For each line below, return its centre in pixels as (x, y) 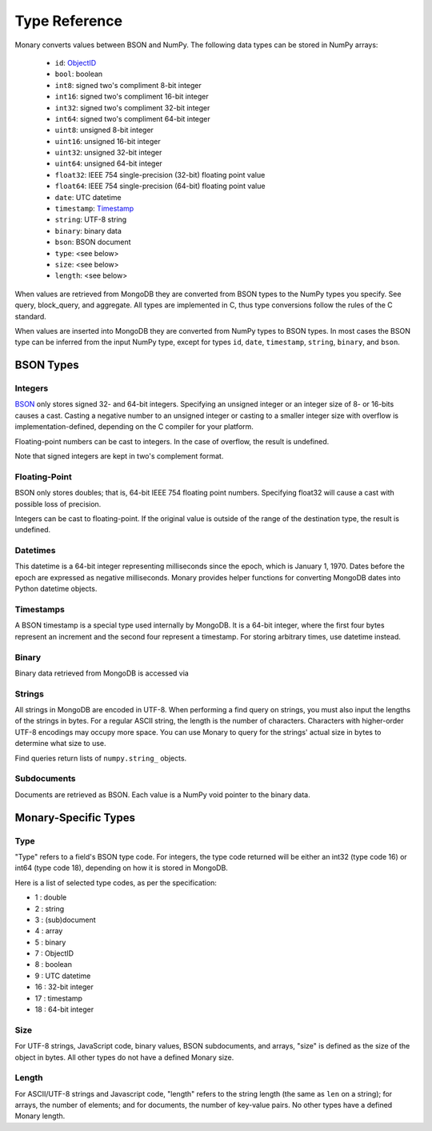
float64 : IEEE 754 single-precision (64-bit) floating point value (160, 186)
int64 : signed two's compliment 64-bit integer (133, 118)
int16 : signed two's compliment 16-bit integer (132, 97)
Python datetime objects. (56, 589)
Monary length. (40, 1116)
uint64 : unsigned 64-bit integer (109, 163)
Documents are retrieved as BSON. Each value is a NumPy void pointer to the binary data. (163, 794)
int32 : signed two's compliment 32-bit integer (132, 107)
